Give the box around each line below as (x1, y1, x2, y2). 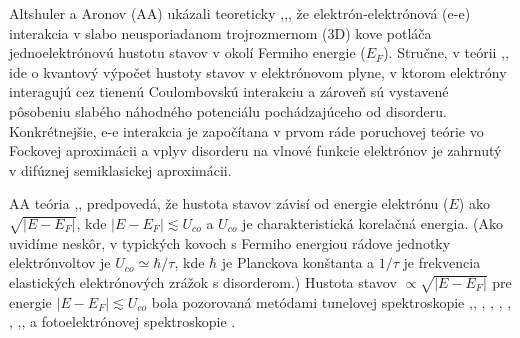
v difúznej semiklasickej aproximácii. (9, 159, 232, 180)
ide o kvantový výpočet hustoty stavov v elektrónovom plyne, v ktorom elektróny (9, 61, 507, 82)
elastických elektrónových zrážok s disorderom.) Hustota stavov (9, 271, 397, 292)
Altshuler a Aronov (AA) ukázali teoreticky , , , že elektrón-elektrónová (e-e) (9, 3, 471, 23)
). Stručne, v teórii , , (383, 42, 509, 63)
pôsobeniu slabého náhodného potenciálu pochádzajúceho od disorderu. (9, 100, 447, 121)
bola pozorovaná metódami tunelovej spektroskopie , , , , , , (151, 291, 512, 312)
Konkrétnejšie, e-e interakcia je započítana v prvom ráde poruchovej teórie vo (9, 120, 484, 141)
